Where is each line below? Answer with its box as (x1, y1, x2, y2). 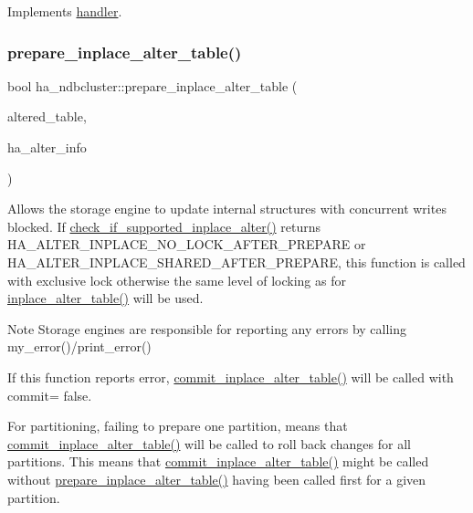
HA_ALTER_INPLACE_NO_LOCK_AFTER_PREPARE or (7, 235, 366, 254)
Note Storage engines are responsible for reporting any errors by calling (7, 319, 407, 338)
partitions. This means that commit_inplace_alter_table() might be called (7, 452, 429, 471)
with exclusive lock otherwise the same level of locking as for (7, 270, 346, 289)
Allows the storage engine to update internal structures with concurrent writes (7, 199, 447, 218)
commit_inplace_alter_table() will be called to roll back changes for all (7, 434, 411, 453)
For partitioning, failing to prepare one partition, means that (7, 416, 348, 435)
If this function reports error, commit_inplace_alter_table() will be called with (7, 367, 454, 386)
